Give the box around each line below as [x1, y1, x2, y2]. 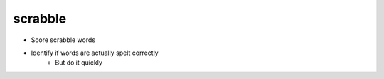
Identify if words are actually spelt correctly [31, 48, 159, 57]
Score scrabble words [31, 36, 96, 44]
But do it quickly [55, 58, 103, 67]
